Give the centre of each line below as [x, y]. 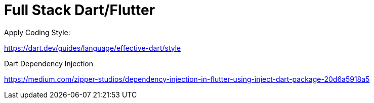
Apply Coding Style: [37, 32]
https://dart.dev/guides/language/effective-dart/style [93, 48]
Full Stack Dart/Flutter [80, 10]
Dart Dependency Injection [49, 63]
